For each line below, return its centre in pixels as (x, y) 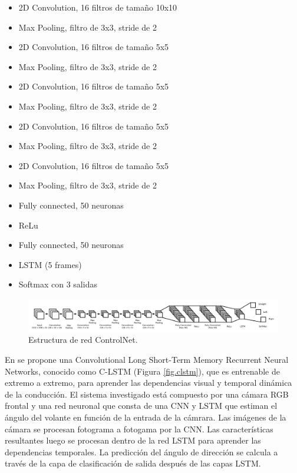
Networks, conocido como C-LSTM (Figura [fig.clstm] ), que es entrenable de (142, 371)
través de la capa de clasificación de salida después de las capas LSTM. (133, 463)
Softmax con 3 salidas (58, 284)
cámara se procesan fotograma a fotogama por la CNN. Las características (139, 429)
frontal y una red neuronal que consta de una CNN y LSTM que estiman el (141, 406)
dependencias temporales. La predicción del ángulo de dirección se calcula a (141, 451)
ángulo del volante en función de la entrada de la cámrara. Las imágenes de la (146, 417)
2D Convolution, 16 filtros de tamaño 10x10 (98, 7)
